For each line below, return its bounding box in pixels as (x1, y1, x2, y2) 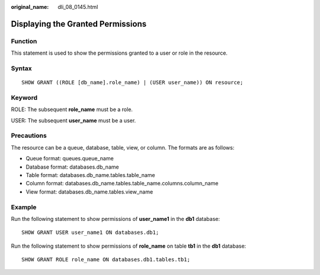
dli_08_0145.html (57, 4, 98, 10)
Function (11, 37, 37, 45)
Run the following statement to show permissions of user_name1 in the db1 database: (11, 215, 220, 222)
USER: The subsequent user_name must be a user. (11, 116, 136, 124)
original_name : (11, 4, 49, 10)
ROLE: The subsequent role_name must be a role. (11, 106, 133, 113)
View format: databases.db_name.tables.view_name (25, 188, 153, 195)
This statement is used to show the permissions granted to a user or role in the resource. (11, 49, 228, 56)
